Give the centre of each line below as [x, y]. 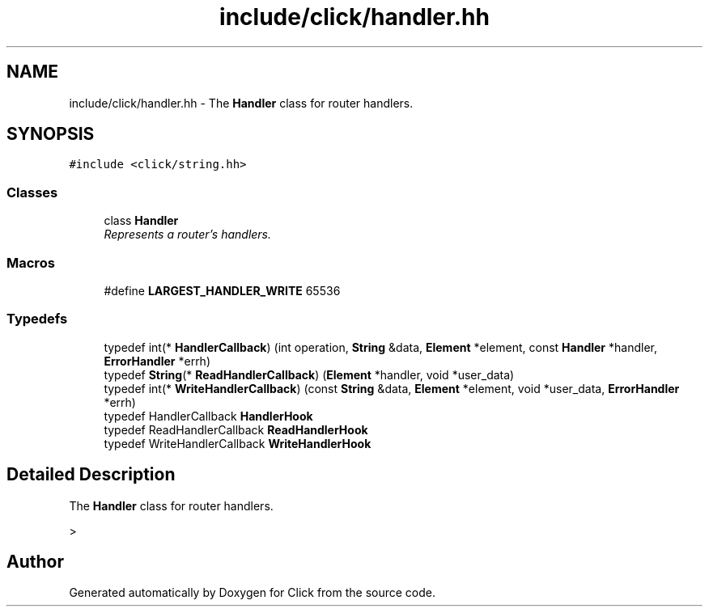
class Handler [141, 221]
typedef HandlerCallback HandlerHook [208, 416]
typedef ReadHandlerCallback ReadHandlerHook [236, 429]
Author [35, 561]
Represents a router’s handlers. [188, 235]
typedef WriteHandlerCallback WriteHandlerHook [238, 443]
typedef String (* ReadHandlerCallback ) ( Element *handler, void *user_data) [309, 374]
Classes [32, 192]
